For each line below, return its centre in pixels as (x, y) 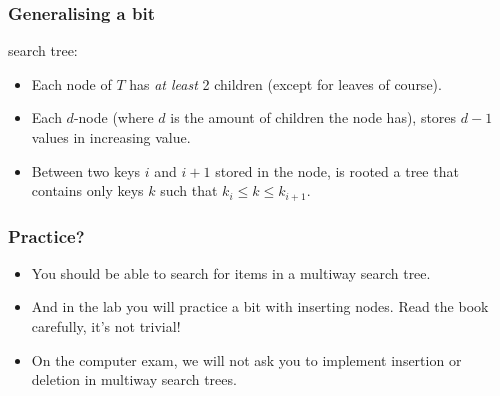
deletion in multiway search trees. (134, 379)
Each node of (71, 83)
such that (189, 190)
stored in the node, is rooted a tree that (337, 170)
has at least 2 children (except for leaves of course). (285, 83)
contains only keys (87, 190)
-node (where (113, 117)
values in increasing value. (111, 137)
